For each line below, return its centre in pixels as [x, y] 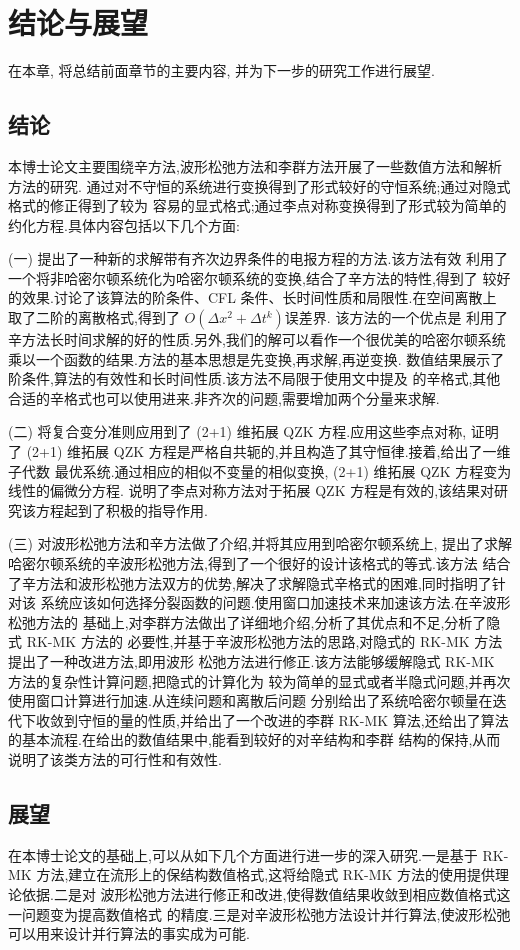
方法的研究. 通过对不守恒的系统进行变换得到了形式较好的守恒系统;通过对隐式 [259, 185]
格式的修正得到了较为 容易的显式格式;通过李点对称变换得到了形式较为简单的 [257, 205]
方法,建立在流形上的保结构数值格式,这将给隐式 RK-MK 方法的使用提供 [266, 874]
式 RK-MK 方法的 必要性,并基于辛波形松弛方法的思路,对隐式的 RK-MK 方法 [255, 641]
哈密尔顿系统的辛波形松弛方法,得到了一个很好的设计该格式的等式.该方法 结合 [259, 563]
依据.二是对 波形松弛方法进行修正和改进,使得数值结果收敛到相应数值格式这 [266, 893]
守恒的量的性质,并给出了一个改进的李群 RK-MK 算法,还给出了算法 [293, 719]
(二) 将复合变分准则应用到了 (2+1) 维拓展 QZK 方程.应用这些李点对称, [237, 431]
